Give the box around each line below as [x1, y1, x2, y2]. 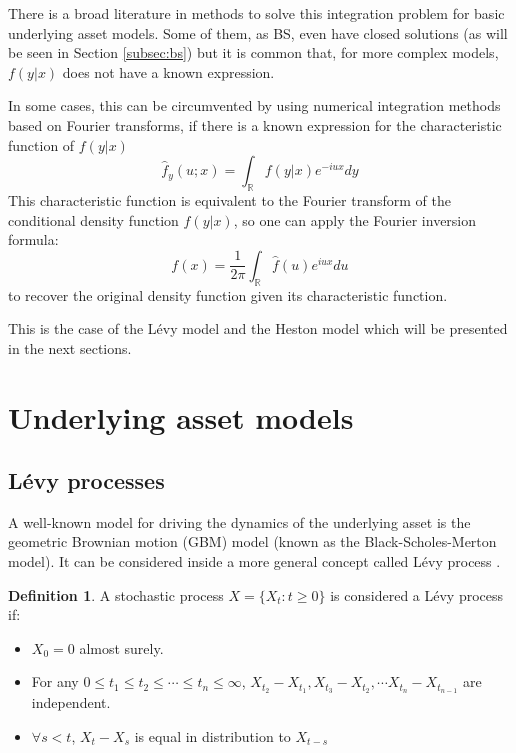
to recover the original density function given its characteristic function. [8, 284, 448, 305]
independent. [31, 692, 111, 713]
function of [8, 134, 75, 155]
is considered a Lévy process [330, 584, 504, 605]
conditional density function [8, 209, 179, 230]
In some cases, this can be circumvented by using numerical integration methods [8, 95, 501, 116]
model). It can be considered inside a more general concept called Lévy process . [8, 551, 501, 572]
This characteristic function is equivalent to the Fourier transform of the [8, 189, 451, 210]
